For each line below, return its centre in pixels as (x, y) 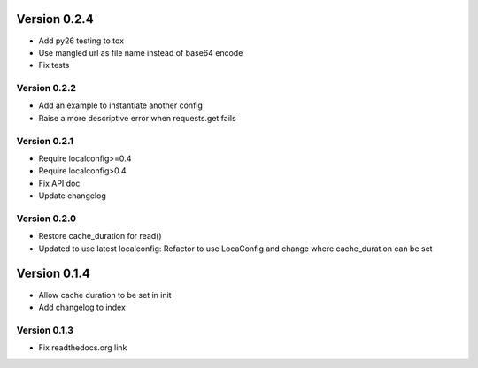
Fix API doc (59, 183)
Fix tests (54, 65)
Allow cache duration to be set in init (105, 295)
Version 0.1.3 (45, 330)
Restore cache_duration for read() (100, 236)
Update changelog (72, 195)
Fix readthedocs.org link (83, 348)
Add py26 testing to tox (81, 41)
